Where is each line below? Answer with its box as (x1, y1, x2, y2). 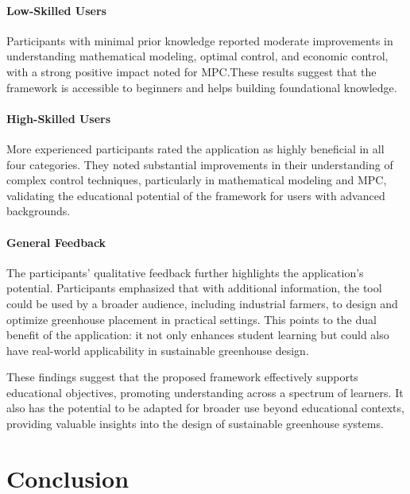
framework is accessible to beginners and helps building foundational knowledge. (6, 79, 397, 95)
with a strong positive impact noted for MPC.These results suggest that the (6, 63, 377, 79)
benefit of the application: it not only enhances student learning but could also (6, 326, 389, 343)
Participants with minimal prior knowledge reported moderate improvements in (6, 32, 393, 48)
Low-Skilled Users (6, 2, 106, 18)
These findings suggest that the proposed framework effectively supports (6, 369, 358, 385)
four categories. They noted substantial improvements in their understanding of (6, 156, 393, 172)
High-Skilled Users (6, 110, 111, 126)
